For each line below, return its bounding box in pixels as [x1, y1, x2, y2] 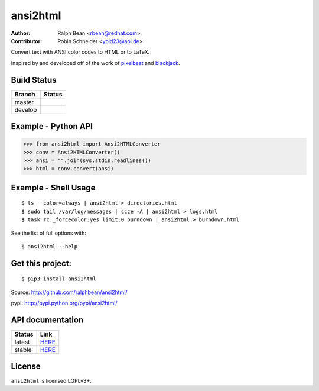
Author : [11, 30, 31, 37]
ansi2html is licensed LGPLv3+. [11, 377, 92, 384]
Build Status [11, 75, 57, 85]
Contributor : [11, 37, 43, 44]
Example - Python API [11, 121, 93, 131]
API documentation [11, 315, 84, 325]
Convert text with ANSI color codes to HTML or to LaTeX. [11, 49, 150, 56]
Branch [14, 90, 35, 98]
